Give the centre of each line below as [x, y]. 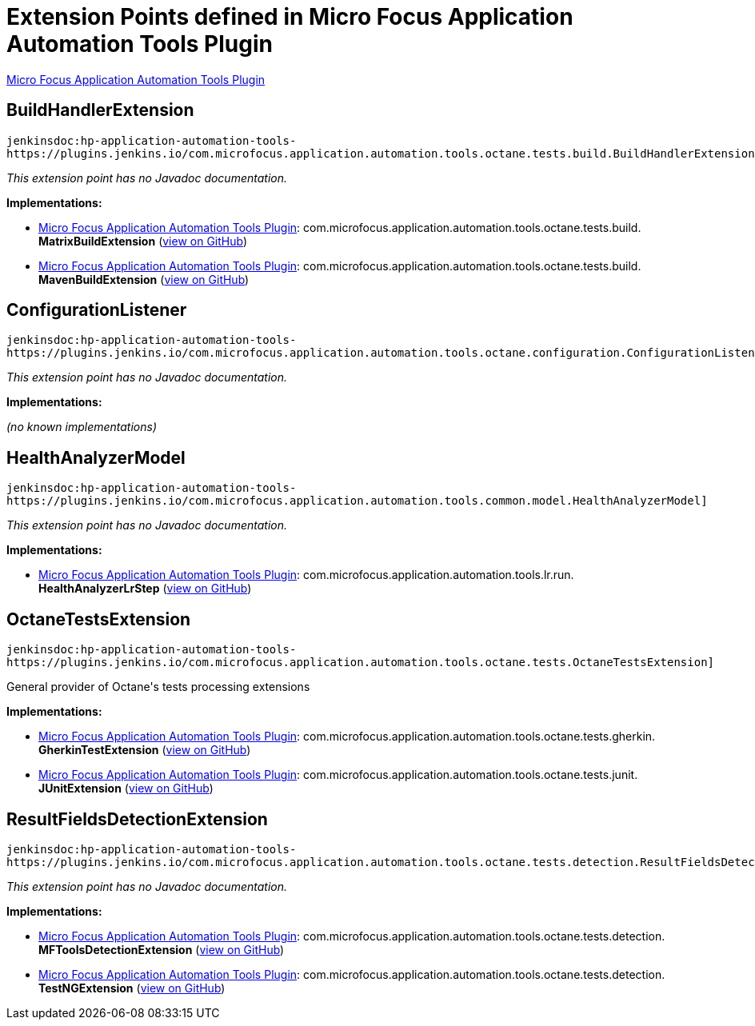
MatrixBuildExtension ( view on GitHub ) [143, 241]
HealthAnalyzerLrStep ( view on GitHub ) [145, 589]
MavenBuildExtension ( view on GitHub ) [144, 279]
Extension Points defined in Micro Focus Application [290, 17]
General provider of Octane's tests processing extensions [158, 687]
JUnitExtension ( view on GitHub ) [126, 788]
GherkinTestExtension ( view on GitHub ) [145, 750]
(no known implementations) [82, 427]
